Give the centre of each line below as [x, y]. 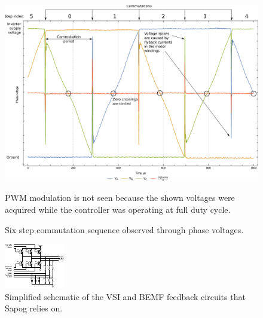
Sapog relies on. [34, 308]
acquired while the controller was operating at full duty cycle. [118, 209]
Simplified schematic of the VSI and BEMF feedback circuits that [125, 296]
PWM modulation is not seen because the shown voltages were [120, 198]
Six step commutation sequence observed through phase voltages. [124, 229]
